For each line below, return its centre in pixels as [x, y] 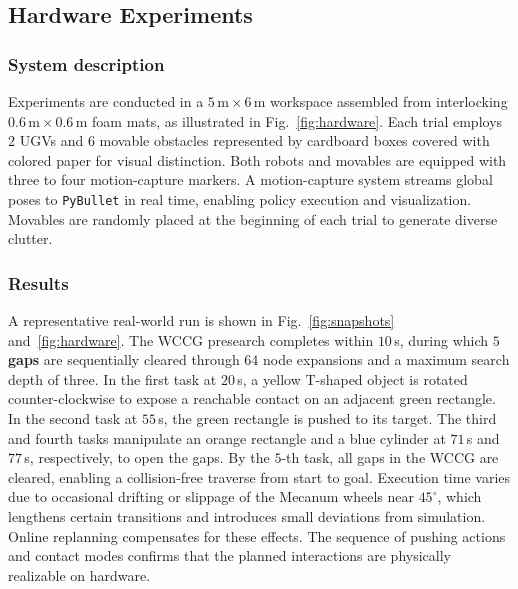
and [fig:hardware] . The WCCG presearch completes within [191, 339]
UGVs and [51, 140]
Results [38, 282]
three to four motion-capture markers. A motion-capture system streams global [250, 179]
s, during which [441, 339]
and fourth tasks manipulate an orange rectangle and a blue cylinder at [227, 437]
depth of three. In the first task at [112, 378]
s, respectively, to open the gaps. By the [147, 457]
